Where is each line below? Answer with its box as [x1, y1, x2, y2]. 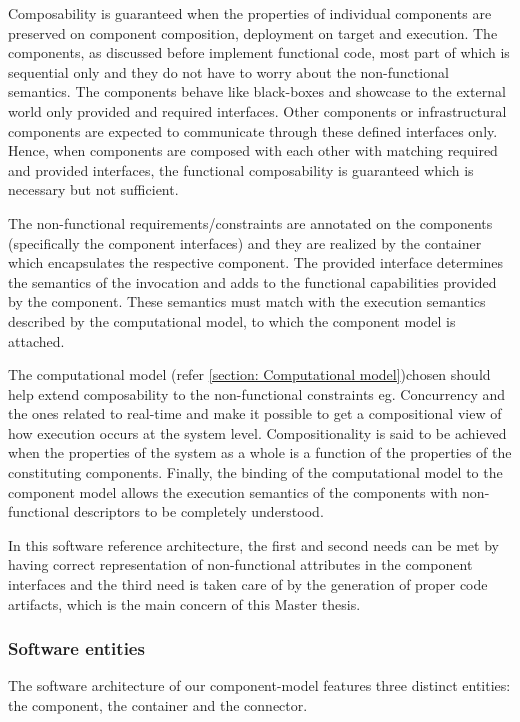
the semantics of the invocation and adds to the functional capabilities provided [8, 271, 497, 292]
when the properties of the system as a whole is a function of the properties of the [8, 442, 512, 463]
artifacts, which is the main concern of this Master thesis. [8, 593, 361, 614]
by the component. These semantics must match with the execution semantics [8, 291, 486, 312]
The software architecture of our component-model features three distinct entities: [8, 675, 511, 696]
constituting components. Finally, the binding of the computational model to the [8, 462, 503, 483]
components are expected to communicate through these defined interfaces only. [8, 120, 498, 141]
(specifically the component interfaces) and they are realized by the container [8, 232, 482, 253]
